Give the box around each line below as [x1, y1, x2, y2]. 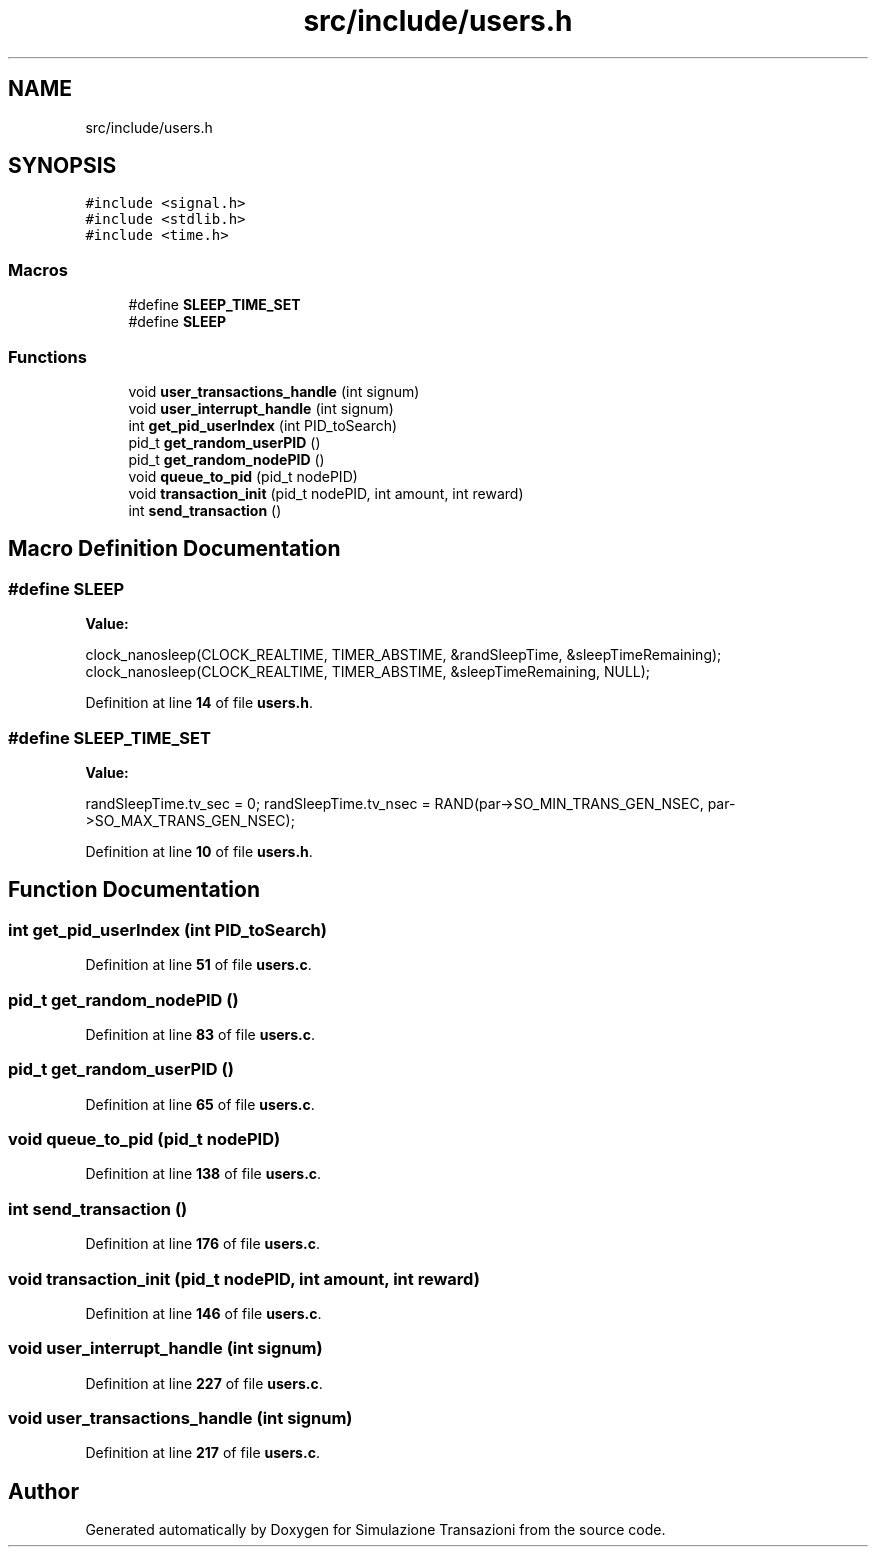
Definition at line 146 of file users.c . [85, 1304, 322, 1322]
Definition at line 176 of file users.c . [85, 1235, 320, 1253]
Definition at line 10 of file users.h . [85, 842, 313, 860]
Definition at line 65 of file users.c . [85, 1095, 315, 1113]
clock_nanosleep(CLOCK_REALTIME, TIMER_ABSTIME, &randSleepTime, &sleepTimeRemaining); [85, 646, 722, 664]
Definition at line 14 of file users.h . [85, 694, 313, 712]
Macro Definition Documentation [8, 536, 341, 562]
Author [8, 1478, 79, 1504]
